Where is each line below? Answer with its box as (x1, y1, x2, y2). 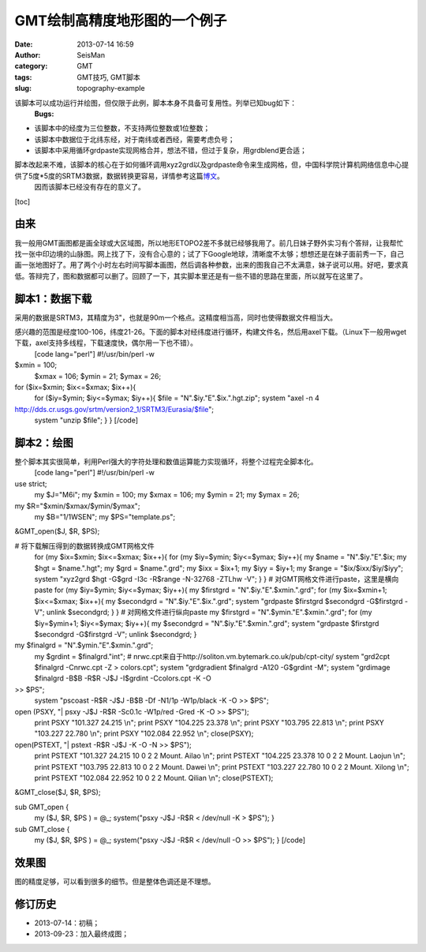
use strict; (14, 478, 47, 489)
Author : (14, 50, 41, 59)
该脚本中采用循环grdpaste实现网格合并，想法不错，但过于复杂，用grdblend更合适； (34, 146, 307, 156)
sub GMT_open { (14, 802, 69, 811)
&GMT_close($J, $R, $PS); (14, 788, 101, 797)
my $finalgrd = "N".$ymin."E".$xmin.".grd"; (14, 640, 154, 650)
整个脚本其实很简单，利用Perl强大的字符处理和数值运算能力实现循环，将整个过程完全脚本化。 (14, 457, 318, 467)
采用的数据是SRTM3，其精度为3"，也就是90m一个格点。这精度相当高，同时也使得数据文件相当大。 (14, 313, 338, 322)
